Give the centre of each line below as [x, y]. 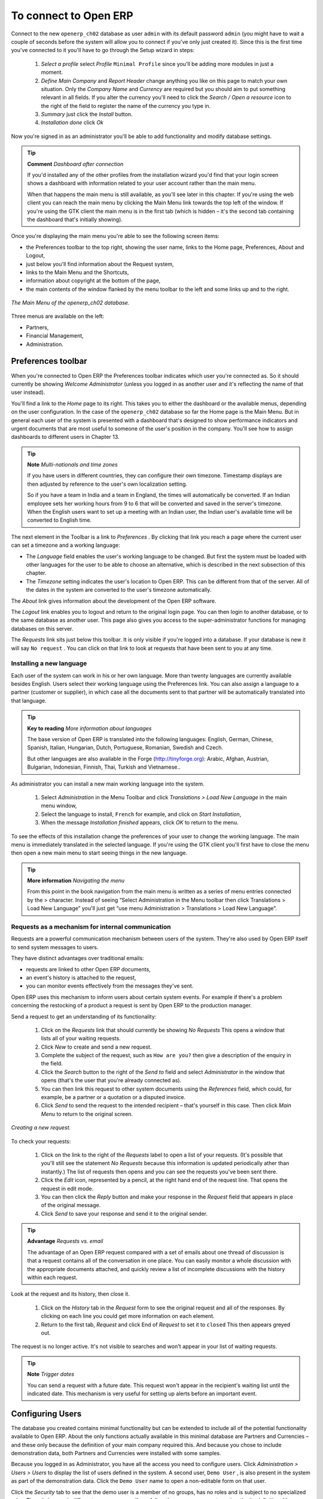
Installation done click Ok [72, 122]
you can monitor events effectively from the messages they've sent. [110, 986]
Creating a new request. [41, 1128]
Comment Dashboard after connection [75, 164]
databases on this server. [42, 628]
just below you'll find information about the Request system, [100, 264]
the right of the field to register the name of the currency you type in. [126, 106]
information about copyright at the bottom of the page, [93, 281]
